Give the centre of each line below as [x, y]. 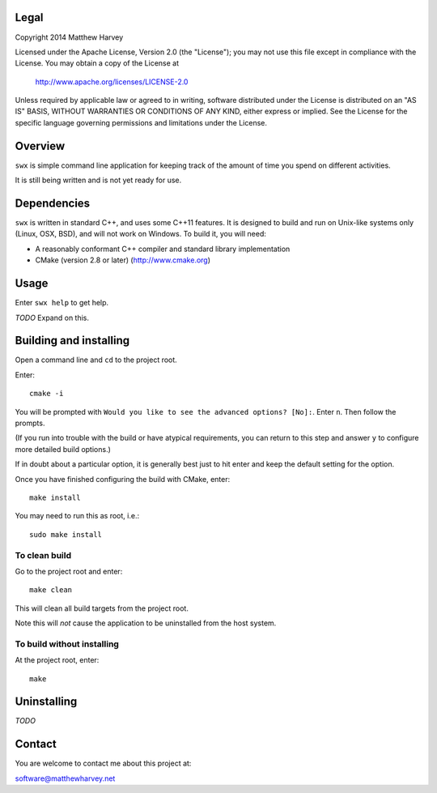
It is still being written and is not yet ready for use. [98, 180]
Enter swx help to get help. [62, 303]
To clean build [43, 555]
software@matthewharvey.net [65, 778]
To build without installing [67, 644]
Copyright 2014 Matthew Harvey [69, 37]
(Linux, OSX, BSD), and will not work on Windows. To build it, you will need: [140, 234]
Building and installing [72, 341]
